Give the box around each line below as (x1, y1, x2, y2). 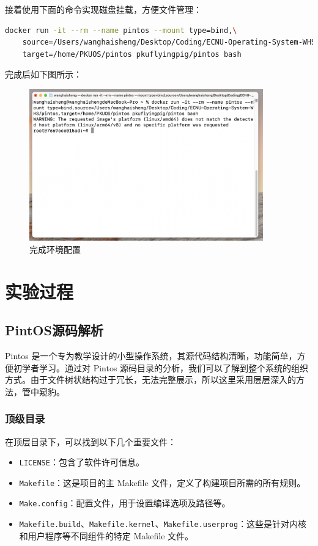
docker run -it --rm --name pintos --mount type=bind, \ (5, 26, 237, 35)
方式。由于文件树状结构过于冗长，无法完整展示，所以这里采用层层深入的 (5, 373, 296, 386)
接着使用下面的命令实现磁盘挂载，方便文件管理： (5, 3, 202, 15)
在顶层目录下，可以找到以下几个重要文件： (5, 435, 176, 448)
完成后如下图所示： (5, 68, 82, 81)
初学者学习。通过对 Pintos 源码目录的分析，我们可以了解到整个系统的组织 (13, 361, 309, 374)
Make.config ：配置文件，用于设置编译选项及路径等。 (19, 497, 231, 509)
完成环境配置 (29, 242, 81, 255)
